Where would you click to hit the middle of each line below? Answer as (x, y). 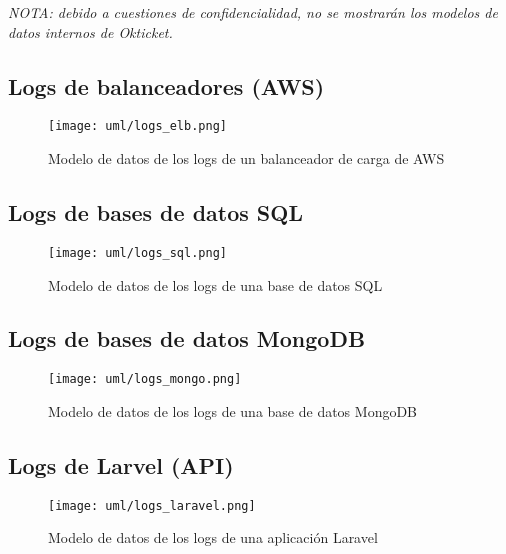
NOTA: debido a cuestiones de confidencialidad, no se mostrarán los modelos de (253, 12)
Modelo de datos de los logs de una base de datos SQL (215, 284)
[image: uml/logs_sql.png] (137, 252)
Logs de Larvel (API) (121, 464)
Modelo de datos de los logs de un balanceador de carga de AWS (246, 158)
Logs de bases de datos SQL (155, 212)
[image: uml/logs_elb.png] (137, 126)
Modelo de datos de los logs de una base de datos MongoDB (233, 410)
